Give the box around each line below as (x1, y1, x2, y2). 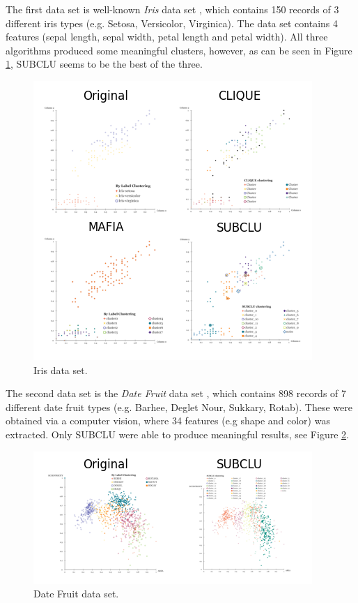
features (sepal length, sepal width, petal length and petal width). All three (6, 29, 328, 44)
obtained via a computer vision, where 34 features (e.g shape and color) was (6, 413, 330, 428)
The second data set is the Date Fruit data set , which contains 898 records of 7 (6, 386, 347, 401)
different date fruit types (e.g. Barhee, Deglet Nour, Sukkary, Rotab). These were (6, 399, 352, 414)
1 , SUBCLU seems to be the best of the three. (6, 57, 203, 71)
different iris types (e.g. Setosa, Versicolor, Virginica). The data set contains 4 (6, 15, 338, 30)
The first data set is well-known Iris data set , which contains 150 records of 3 (6, 2, 339, 16)
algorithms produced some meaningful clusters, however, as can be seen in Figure (6, 43, 352, 57)
